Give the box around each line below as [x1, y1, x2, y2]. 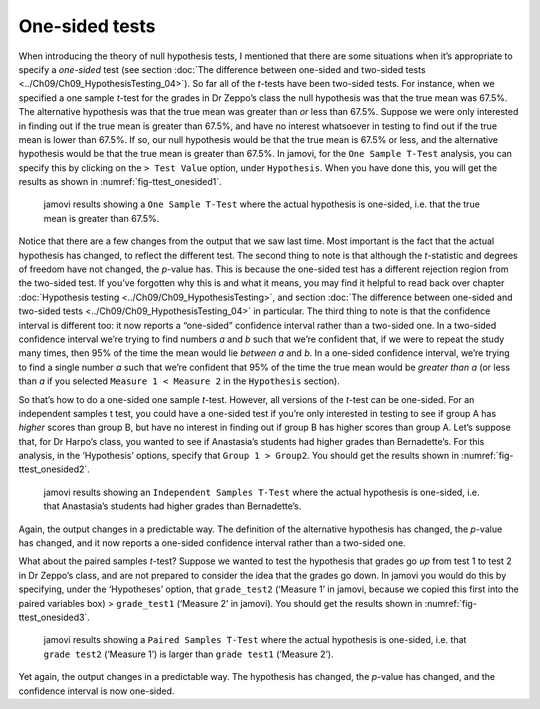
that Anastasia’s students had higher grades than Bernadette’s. [43, 500, 302, 512]
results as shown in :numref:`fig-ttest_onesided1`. [18, 176, 222, 188]
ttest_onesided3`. [18, 611, 90, 623]
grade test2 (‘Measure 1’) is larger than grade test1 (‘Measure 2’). [43, 648, 334, 660]
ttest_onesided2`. [18, 463, 90, 475]
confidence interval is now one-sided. [18, 685, 175, 697]
